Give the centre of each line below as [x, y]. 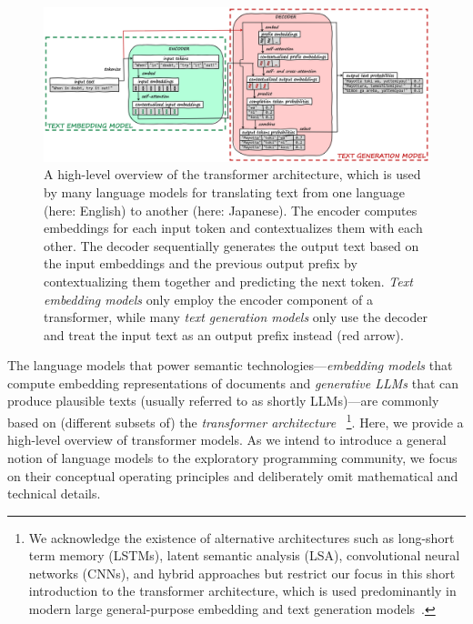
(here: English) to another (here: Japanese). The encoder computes [231, 210]
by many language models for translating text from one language [224, 191]
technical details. [54, 493]
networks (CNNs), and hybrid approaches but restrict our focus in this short [242, 573]
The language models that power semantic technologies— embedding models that [230, 365]
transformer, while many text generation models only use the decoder [236, 317]
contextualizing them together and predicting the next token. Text [228, 281]
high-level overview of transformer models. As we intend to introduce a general [227, 440]
